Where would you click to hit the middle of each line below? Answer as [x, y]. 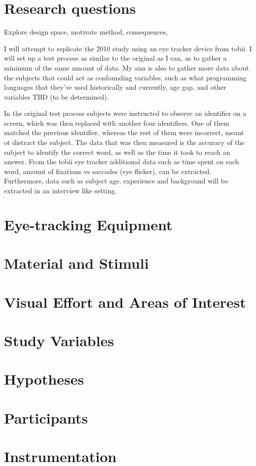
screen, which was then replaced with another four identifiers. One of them [117, 123]
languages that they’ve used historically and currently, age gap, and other [115, 87]
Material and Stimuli [77, 263]
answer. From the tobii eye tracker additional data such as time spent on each [122, 161]
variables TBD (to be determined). [56, 96]
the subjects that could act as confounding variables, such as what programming [125, 77]
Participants [46, 417]
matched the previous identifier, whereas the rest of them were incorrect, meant [124, 132]
